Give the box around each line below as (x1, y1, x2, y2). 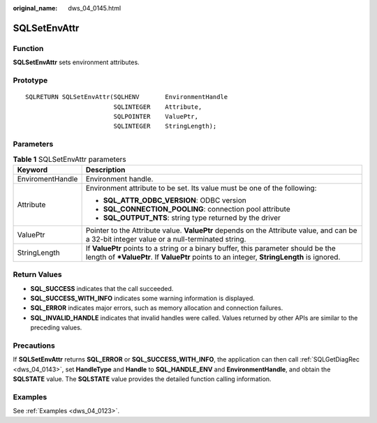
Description (85, 165, 126, 175)
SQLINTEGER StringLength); (113, 122, 217, 131)
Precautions (13, 341, 55, 350)
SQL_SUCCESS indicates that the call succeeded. (30, 284, 174, 292)
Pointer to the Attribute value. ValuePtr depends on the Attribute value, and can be (85, 225, 357, 235)
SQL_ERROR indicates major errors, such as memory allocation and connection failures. (30, 304, 283, 312)
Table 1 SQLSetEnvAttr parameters (13, 154, 126, 164)
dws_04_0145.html (68, 4, 121, 12)
